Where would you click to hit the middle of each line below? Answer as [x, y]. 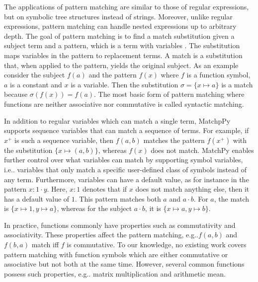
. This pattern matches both [118, 198]
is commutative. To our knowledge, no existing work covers [157, 245]
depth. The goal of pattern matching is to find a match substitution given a [119, 35]
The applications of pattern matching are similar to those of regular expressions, [127, 6]
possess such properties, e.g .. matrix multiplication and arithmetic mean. [115, 273]
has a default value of [37, 198]
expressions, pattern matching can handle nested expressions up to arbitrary [120, 26]
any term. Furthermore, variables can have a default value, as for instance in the [127, 179]
